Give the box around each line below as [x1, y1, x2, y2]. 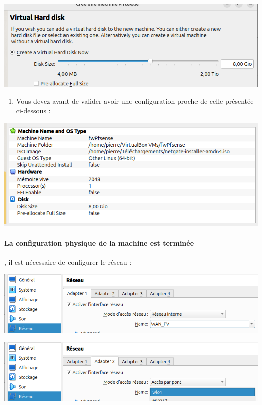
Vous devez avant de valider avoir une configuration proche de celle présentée [16, 95, 254, 106]
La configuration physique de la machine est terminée [4, 237, 194, 248]
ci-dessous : [16, 105, 51, 116]
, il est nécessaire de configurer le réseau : [4, 257, 132, 267]
